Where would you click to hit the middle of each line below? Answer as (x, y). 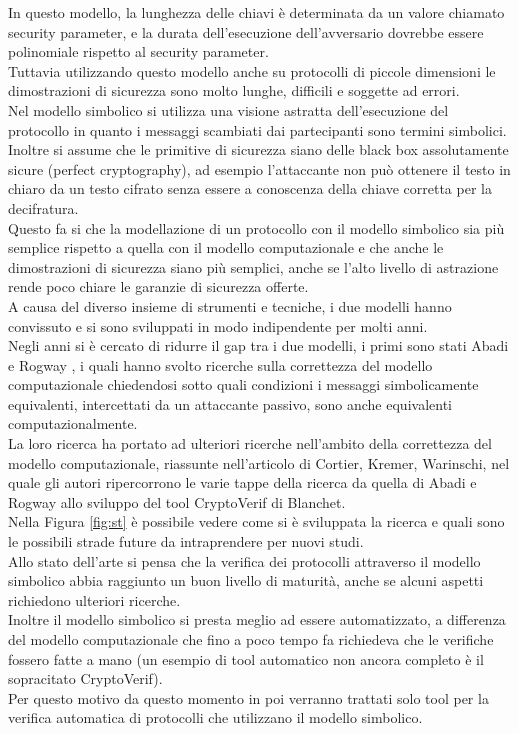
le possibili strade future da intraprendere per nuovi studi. (186, 541)
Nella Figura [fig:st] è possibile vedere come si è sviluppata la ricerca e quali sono (256, 521)
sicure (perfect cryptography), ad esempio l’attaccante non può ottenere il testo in (259, 168)
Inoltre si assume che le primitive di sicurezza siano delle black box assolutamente (258, 149)
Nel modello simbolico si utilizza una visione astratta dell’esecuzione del (228, 109)
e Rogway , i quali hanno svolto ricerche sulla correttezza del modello (220, 364)
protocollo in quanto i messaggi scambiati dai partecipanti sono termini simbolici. (257, 129)
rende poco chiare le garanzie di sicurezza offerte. (158, 286)
